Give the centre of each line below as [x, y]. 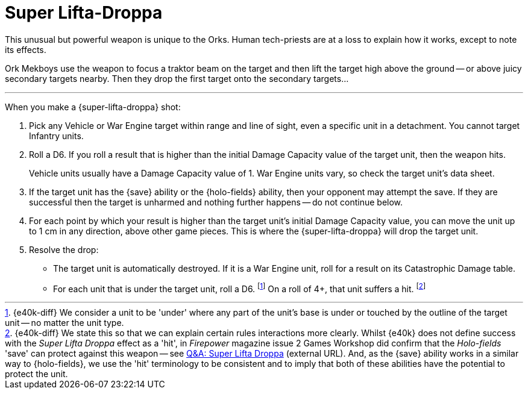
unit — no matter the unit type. [64, 323]
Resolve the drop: [64, 249]
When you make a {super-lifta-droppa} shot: [93, 107]
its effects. [26, 49]
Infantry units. [56, 136]
